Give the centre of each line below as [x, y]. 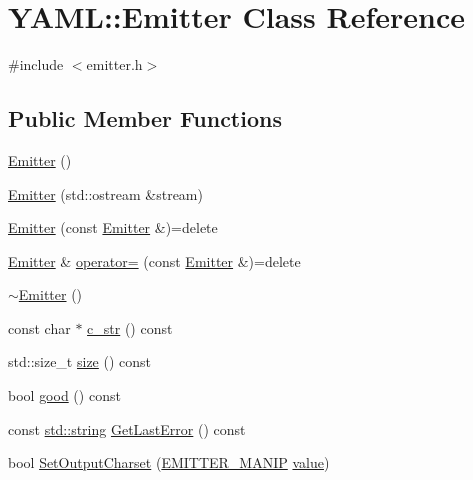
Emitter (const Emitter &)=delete [113, 227]
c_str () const [130, 327]
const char [39, 327]
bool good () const [64, 395]
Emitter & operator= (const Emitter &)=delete [154, 260]
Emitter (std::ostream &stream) [105, 193]
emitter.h [114, 64]
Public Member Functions [145, 118]
